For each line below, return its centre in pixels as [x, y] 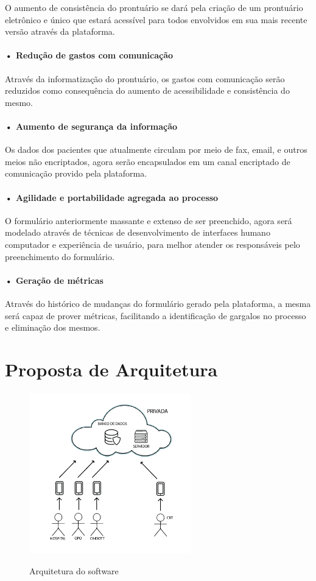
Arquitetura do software [74, 570]
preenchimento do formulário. [60, 256]
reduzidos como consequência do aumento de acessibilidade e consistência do [147, 90]
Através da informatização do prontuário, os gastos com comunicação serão [145, 78]
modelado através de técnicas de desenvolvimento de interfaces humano [138, 232]
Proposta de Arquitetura [111, 369]
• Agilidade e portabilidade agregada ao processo [112, 197]
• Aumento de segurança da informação [91, 126]
